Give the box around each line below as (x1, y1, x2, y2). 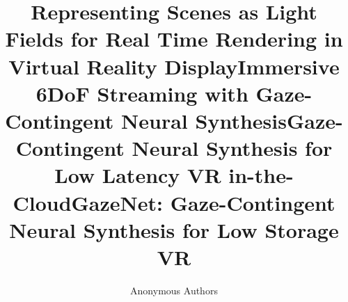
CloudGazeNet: (13, 188, 163, 216)
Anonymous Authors (130, 283, 218, 297)
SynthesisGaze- (195, 106, 343, 134)
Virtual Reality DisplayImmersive (8, 51, 340, 80)
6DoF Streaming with (35, 79, 248, 107)
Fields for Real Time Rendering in (5, 24, 343, 53)
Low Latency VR (54, 161, 221, 189)
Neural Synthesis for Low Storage (9, 215, 339, 244)
